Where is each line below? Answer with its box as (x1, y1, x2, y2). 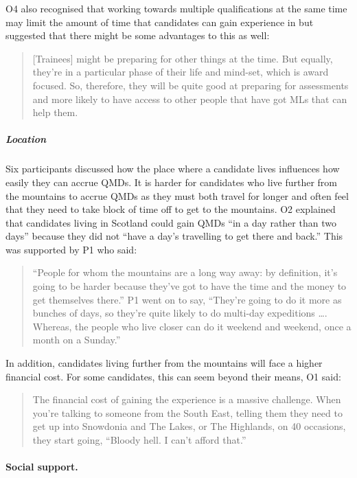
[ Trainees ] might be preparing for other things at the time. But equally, (32, 51, 333, 65)
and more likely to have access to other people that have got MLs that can (32, 91, 347, 106)
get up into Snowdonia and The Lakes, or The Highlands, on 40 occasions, (32, 419, 346, 433)
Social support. (5, 459, 78, 474)
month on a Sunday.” (32, 332, 121, 347)
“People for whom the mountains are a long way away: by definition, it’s (32, 265, 338, 280)
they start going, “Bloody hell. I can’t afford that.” (32, 433, 246, 446)
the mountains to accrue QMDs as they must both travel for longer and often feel (5, 188, 349, 203)
